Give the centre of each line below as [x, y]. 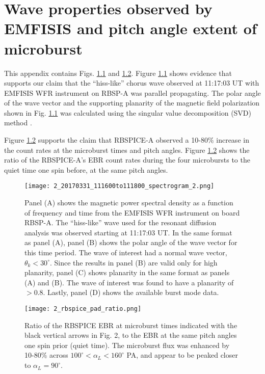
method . [18, 123]
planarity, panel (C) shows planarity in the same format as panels [127, 272]
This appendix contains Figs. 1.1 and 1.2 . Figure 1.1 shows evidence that [118, 73]
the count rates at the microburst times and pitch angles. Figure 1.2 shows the [127, 150]
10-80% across [46, 355]
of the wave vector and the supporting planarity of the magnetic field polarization [132, 103]
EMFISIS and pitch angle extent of [130, 28]
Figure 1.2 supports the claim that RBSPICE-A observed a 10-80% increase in [127, 140]
